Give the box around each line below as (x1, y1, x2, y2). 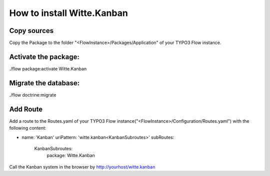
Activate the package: (9, 52, 79, 61)
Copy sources (9, 26, 54, 35)
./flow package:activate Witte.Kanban (9, 65, 87, 72)
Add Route (9, 105, 43, 113)
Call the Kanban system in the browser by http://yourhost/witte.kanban (9, 164, 155, 170)
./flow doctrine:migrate (9, 92, 56, 98)
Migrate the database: (9, 79, 80, 87)
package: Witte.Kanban (46, 153, 95, 159)
